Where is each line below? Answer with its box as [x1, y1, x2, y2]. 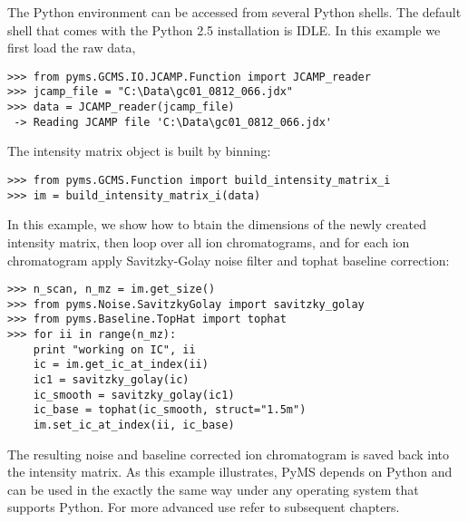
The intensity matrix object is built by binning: [7, 141, 271, 160]
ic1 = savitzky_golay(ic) [33, 373, 190, 387]
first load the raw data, [7, 38, 136, 57]
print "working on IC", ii [33, 343, 196, 356]
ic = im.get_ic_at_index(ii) [33, 358, 209, 372]
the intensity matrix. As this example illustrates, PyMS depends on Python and [7, 462, 453, 481]
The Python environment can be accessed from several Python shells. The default [7, 3, 462, 21]
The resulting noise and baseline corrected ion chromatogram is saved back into [7, 444, 450, 463]
